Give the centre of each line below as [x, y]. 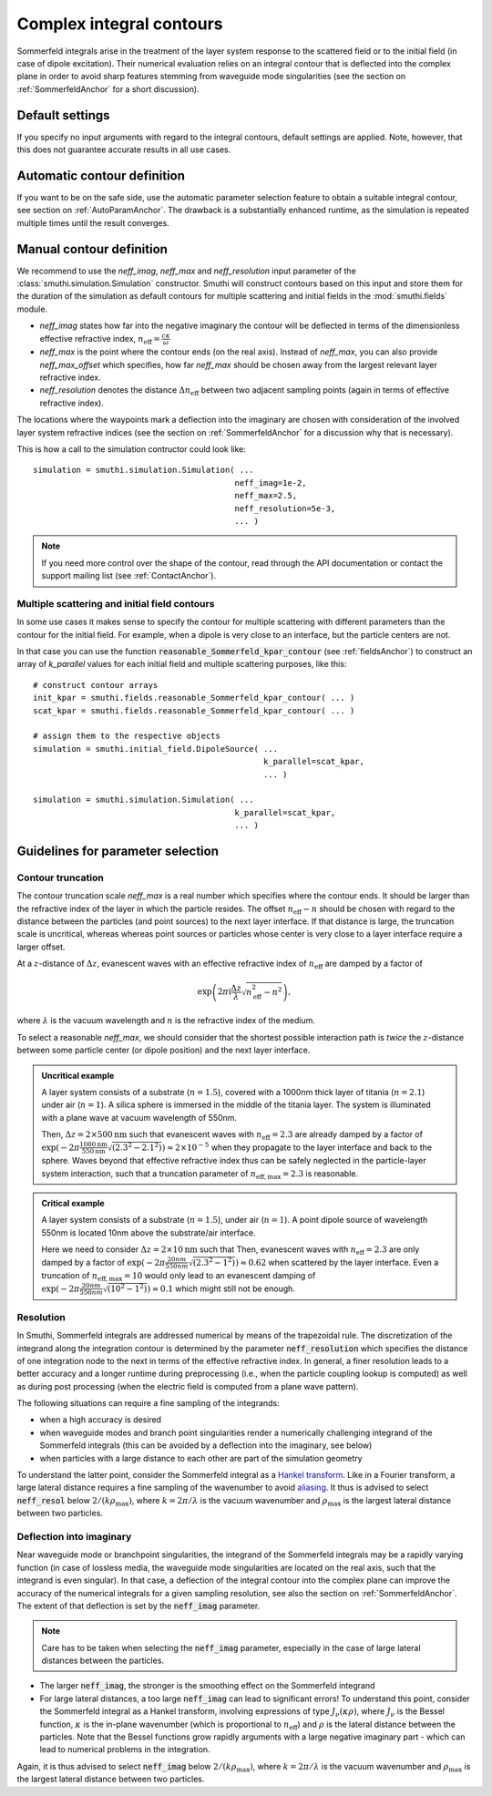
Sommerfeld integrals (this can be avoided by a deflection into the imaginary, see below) [206, 1445]
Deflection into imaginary [74, 1536]
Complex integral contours [120, 24]
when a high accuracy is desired [101, 1420]
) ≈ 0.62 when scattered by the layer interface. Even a [337, 1262]
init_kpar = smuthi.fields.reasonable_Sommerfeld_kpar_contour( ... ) [194, 698]
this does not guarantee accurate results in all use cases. [124, 149]
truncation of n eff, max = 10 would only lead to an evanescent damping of [179, 1277]
